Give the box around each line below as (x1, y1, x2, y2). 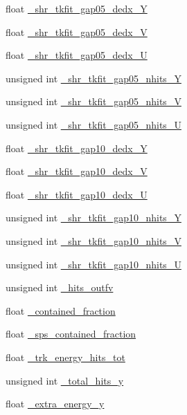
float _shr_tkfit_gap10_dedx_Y (6, 140, 148, 155)
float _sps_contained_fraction (6, 326, 136, 341)
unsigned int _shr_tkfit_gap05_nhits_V (6, 94, 181, 109)
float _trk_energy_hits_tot (6, 349, 125, 364)
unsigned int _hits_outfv (6, 280, 114, 295)
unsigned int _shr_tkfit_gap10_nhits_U (6, 257, 181, 271)
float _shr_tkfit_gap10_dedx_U (6, 187, 148, 201)
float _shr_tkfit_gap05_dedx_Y (6, 1, 148, 15)
